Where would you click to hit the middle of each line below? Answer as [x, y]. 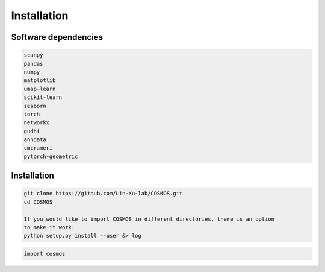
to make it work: [49, 227]
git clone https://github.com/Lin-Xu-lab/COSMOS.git [103, 194]
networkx [37, 123]
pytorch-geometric [51, 156]
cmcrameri [38, 148]
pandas [33, 64]
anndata [35, 140]
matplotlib [40, 81]
